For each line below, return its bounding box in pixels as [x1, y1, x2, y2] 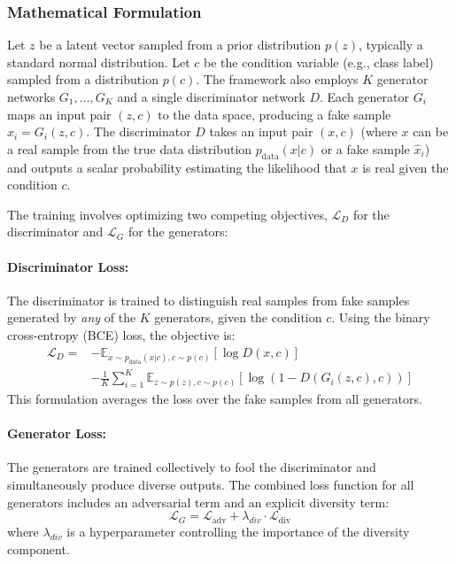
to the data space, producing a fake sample [158, 104, 391, 123]
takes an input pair [209, 122, 313, 141]
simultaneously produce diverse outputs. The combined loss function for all [7, 475, 414, 494]
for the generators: [128, 222, 228, 241]
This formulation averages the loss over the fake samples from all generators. [7, 390, 422, 408]
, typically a [359, 35, 423, 54]
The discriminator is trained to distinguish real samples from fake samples [7, 290, 410, 309]
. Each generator [320, 88, 409, 105]
